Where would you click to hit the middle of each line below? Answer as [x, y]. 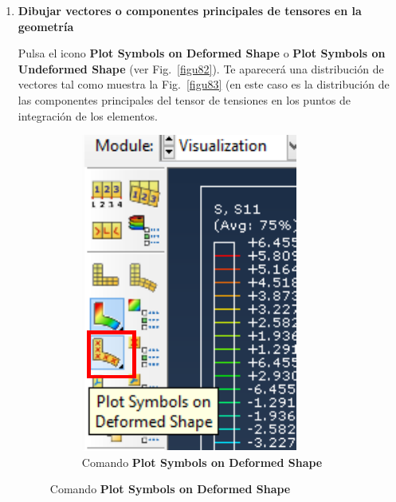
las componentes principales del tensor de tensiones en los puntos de [184, 99]
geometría [46, 26]
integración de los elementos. [88, 115]
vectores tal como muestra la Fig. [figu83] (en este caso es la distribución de [204, 84]
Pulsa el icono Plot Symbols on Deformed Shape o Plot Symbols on [202, 53]
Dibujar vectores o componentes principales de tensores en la [190, 10]
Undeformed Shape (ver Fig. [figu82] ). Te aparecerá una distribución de [201, 68]
